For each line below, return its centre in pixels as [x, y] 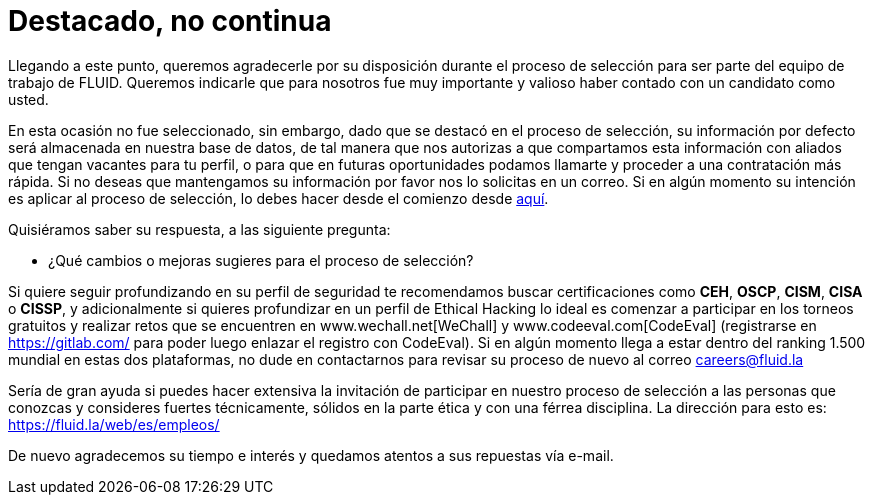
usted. [28, 99]
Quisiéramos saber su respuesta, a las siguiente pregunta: [199, 229]
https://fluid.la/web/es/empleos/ [114, 424]
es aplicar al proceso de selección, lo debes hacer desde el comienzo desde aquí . [278, 198]
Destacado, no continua [170, 21]
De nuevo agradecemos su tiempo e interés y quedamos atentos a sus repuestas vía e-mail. [311, 455]
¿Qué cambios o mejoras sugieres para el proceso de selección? [261, 260]
